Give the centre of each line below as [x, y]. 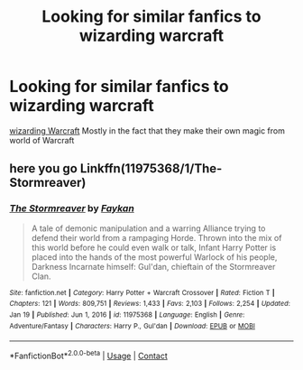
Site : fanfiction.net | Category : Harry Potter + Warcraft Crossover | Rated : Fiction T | [142, 292]
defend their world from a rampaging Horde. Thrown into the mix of [156, 237]
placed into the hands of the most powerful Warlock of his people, [154, 257]
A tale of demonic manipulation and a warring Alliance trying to [148, 228]
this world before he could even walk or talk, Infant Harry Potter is [154, 247]
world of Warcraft [42, 140]
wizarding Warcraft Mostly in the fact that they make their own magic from [147, 130]
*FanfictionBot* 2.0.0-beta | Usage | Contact [89, 355]
